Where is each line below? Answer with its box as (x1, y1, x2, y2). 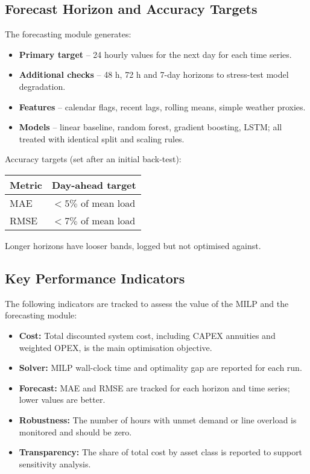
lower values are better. (19, 393, 106, 406)
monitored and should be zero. (19, 425, 132, 438)
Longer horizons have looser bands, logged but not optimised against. (5, 239, 261, 251)
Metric (10, 177, 42, 192)
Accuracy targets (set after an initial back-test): (5, 153, 182, 165)
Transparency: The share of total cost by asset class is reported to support (19, 446, 303, 458)
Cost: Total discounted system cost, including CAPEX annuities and (19, 329, 276, 341)
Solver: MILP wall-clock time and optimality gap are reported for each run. (19, 361, 302, 374)
